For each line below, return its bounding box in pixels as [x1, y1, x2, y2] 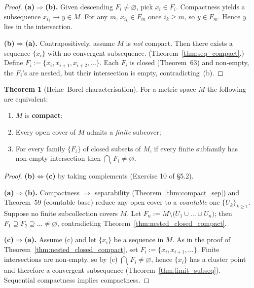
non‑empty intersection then [15, 153, 101, 163]
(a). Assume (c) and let [24, 234, 97, 245]
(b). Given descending [45, 1, 113, 11]
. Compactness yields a [176, 1, 245, 11]
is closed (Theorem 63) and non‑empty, [130, 57, 249, 68]
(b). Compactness [25, 187, 79, 197]
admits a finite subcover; [87, 127, 161, 137]
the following [207, 84, 246, 94]
